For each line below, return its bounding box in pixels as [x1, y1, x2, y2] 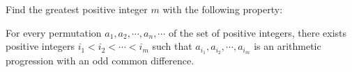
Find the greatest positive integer [6, 2, 148, 16]
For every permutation [6, 25, 102, 39]
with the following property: [162, 2, 283, 16]
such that [152, 39, 192, 53]
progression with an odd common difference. [6, 53, 194, 68]
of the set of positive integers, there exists [168, 25, 347, 39]
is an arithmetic [254, 39, 321, 53]
